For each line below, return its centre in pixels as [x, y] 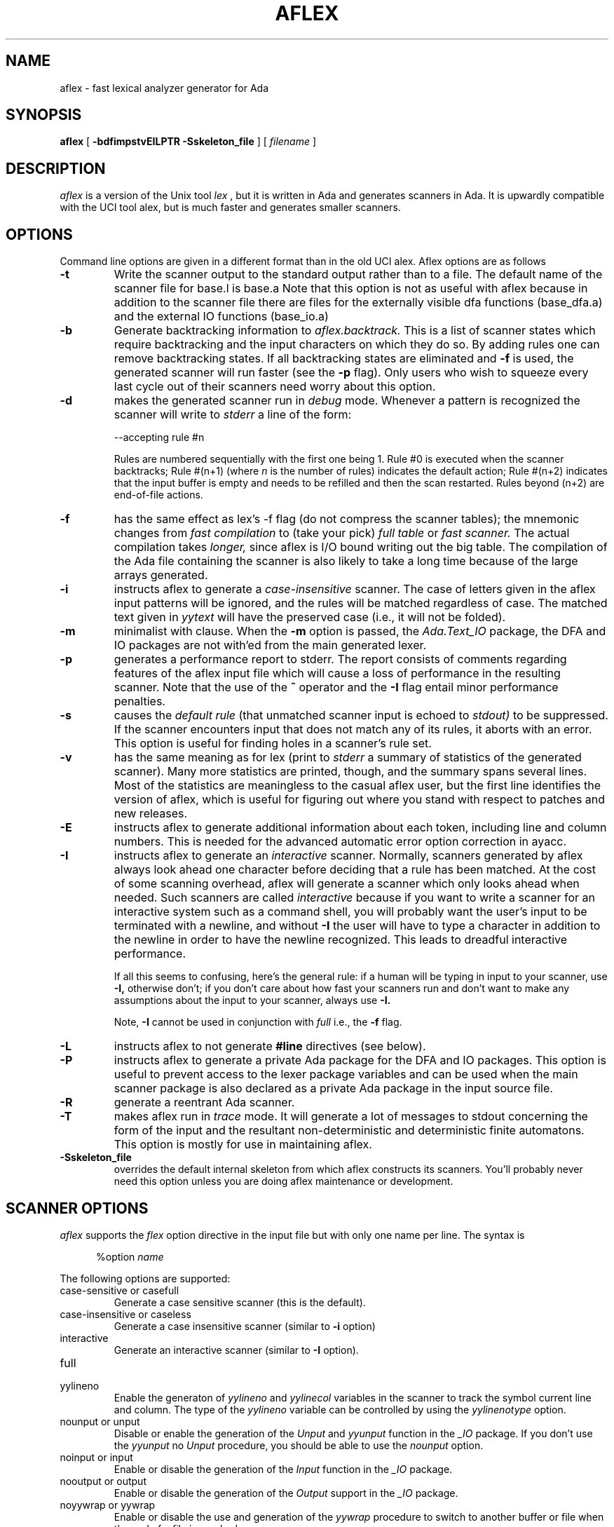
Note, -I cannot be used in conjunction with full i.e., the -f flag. [258, 1022]
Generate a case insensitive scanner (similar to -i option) [245, 1326]
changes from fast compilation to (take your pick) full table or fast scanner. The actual [342, 533]
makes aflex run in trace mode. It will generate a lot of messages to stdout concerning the [351, 1117]
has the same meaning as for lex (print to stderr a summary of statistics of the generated [348, 758]
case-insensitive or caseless [125, 1314]
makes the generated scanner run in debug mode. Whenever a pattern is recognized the [347, 401]
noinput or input [96, 1457]
